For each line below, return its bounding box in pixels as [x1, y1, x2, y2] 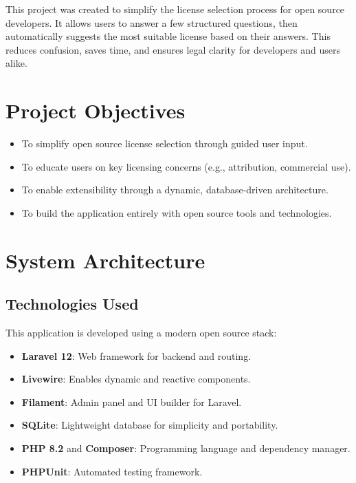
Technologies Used [5, 293, 139, 314]
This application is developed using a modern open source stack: [5, 325, 277, 340]
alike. [5, 56, 27, 70]
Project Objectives [5, 96, 186, 125]
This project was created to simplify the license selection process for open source [5, 2, 345, 16]
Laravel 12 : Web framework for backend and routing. [21, 348, 252, 363]
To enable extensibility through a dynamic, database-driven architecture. [21, 182, 329, 197]
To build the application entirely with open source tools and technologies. [21, 205, 332, 219]
